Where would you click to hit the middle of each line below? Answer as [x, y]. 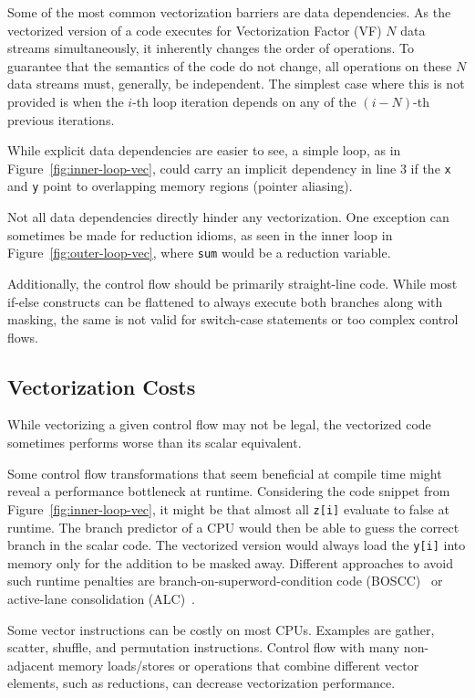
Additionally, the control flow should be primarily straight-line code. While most [232, 283]
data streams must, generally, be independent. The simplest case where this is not [236, 84]
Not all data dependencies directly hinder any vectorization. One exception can [228, 217]
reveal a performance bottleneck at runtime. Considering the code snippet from [229, 491]
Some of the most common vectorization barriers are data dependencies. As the [229, 12]
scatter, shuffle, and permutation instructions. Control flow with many [204, 647]
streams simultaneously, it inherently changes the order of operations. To [211, 48]
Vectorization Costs [102, 386]
